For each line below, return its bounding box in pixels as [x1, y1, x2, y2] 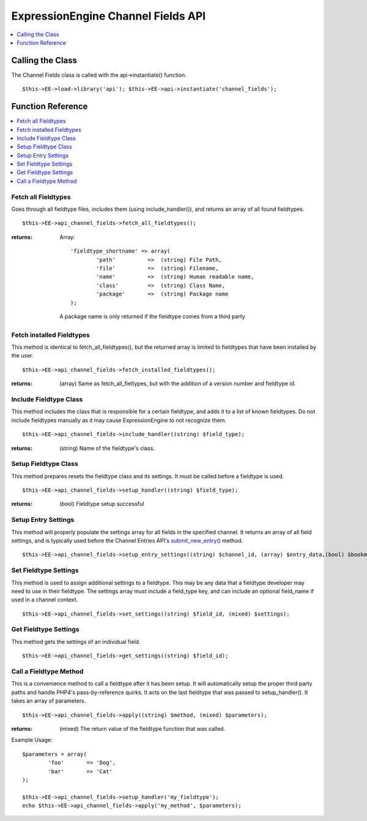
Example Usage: [11, 736, 53, 744]
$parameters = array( [22, 750, 87, 757]
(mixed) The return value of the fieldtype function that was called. [59, 725, 226, 732]
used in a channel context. [11, 596, 78, 603]
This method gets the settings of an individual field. [11, 638, 141, 645]
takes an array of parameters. [11, 697, 86, 705]
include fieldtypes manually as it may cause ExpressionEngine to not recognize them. [11, 416, 226, 424]
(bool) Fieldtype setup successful [59, 500, 144, 508]
